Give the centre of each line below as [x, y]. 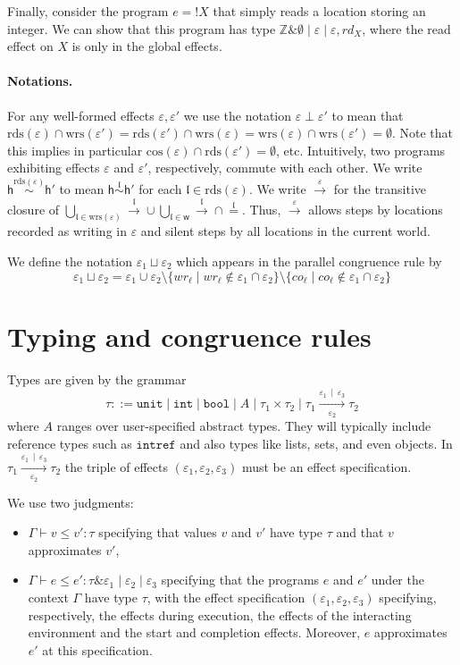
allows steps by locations [376, 209]
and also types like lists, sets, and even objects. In [316, 443]
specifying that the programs [240, 580]
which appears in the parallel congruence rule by [309, 261]
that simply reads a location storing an [319, 11]
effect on [30, 46]
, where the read [406, 28]
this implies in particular [75, 150]
